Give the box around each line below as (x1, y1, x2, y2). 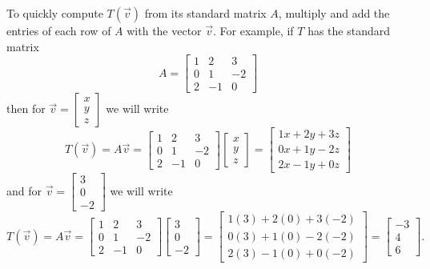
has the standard (307, 22, 391, 38)
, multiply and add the (278, 5, 390, 21)
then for (6, 100, 46, 117)
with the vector (127, 22, 202, 38)
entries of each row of (6, 22, 111, 38)
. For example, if (213, 22, 294, 38)
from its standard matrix (144, 5, 267, 21)
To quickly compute (6, 5, 103, 21)
